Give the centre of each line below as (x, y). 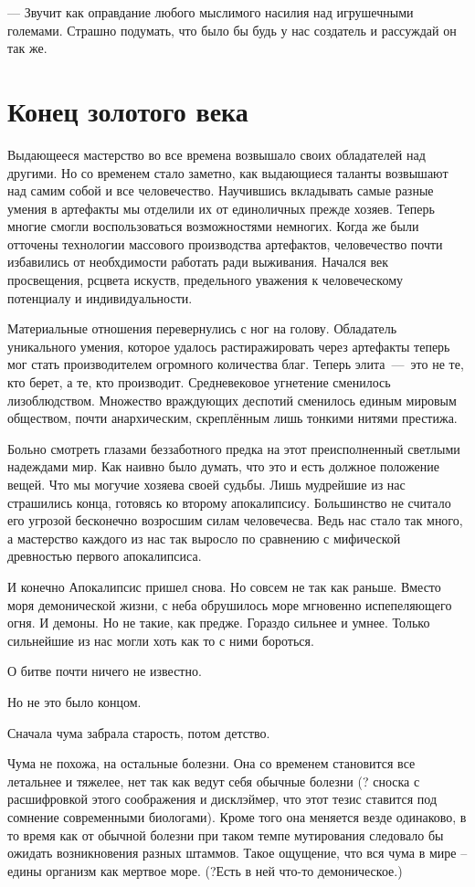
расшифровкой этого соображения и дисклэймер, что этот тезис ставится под (222, 799)
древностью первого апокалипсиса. (105, 556)
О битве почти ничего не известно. (105, 671)
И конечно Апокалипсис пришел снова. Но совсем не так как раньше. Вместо (224, 586)
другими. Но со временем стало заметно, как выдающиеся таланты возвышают (228, 172)
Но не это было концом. (74, 701)
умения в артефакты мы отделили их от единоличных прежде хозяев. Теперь (221, 208)
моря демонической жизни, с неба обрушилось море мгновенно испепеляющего (230, 604)
